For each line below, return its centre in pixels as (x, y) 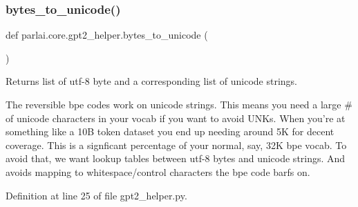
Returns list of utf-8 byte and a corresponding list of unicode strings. (152, 81)
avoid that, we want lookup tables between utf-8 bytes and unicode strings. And (176, 158)
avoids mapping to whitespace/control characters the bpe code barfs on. (158, 171)
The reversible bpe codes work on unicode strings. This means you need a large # (179, 104)
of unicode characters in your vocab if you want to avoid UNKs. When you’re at (176, 118)
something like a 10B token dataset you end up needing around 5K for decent (170, 131)
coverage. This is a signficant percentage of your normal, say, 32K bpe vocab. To (176, 145)
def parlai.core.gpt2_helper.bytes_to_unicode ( (107, 35)
